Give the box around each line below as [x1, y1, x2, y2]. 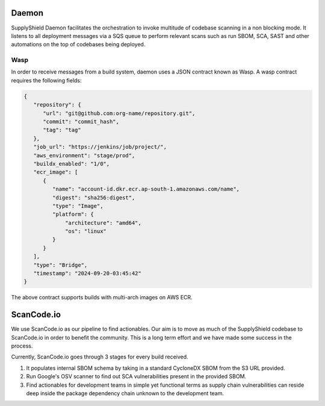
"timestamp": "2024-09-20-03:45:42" [33, 270, 141, 277]
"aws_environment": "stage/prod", [33, 152, 135, 159]
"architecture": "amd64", [65, 219, 141, 226]
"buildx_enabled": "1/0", [33, 160, 110, 167]
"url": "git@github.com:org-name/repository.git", [43, 110, 196, 117]
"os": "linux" [65, 228, 107, 235]
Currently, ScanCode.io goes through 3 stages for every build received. [11, 353, 189, 361]
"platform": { [52, 211, 94, 218]
